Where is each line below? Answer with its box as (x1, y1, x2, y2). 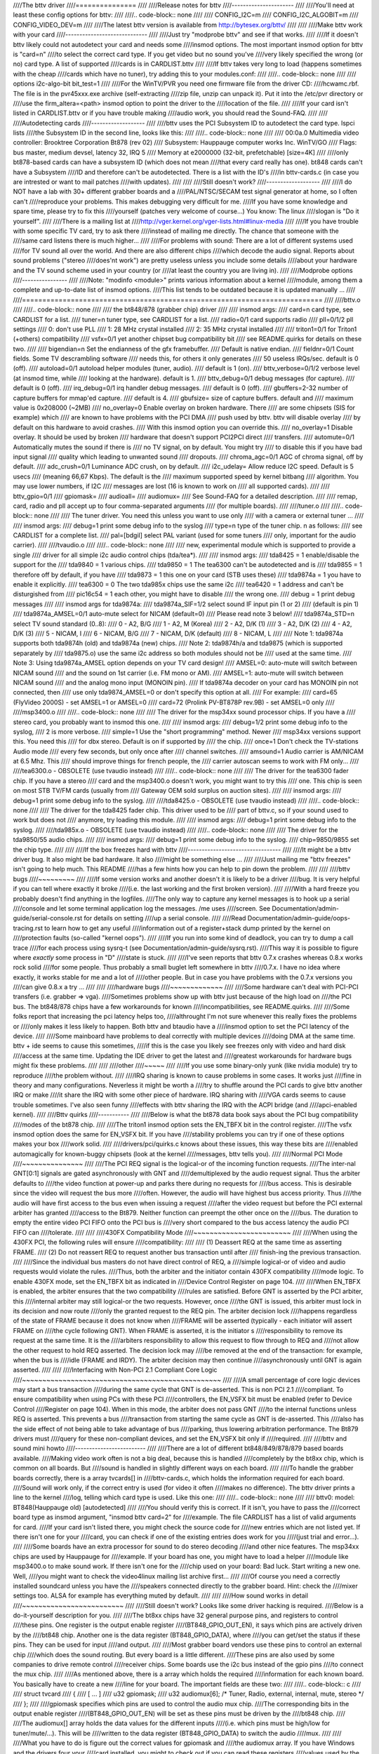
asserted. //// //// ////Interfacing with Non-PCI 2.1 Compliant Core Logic (13, 1365, 218, 1374)
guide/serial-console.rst (13, 914, 83, 923)
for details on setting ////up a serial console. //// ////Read (84, 914, 246, 923)
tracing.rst (13, 923, 44, 932)
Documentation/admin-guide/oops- (247, 914, 351, 923)
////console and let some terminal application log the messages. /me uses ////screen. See (13, 904, 271, 912)
